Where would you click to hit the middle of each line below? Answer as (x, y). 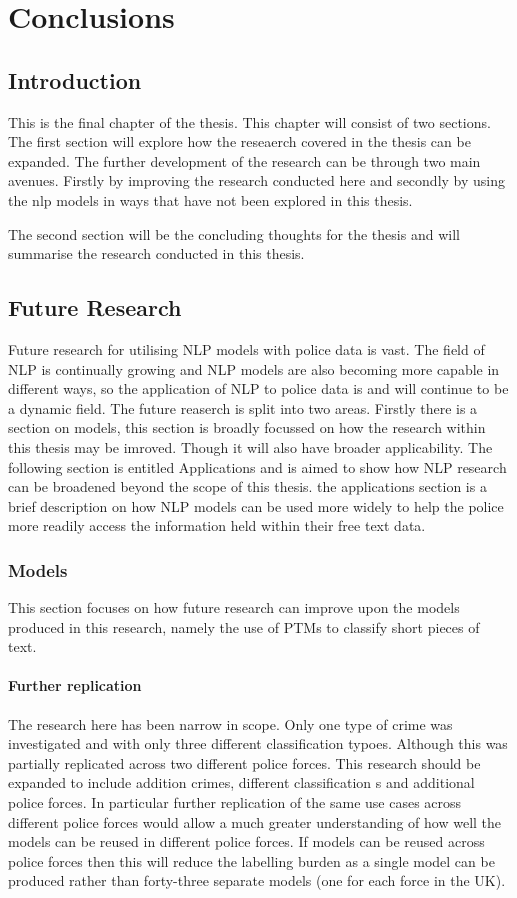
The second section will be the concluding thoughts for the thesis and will (234, 233)
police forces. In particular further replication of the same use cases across (235, 802)
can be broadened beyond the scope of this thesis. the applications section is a (247, 486)
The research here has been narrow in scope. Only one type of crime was (230, 723)
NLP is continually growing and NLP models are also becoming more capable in (254, 368)
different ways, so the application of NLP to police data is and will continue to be (258, 388)
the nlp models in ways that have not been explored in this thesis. (210, 199)
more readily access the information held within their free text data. (217, 525)
